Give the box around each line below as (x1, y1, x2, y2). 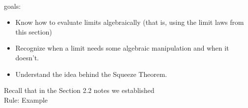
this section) (15, 26, 52, 36)
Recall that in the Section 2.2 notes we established (4, 85, 154, 95)
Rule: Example (4, 94, 48, 105)
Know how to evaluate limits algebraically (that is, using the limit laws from (15, 17, 244, 27)
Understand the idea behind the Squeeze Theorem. (15, 69, 167, 79)
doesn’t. (15, 52, 39, 62)
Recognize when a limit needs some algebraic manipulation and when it (15, 43, 229, 53)
